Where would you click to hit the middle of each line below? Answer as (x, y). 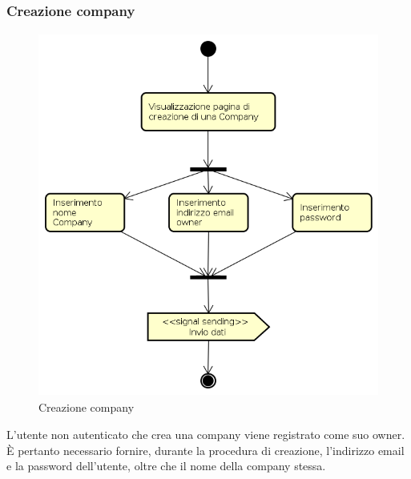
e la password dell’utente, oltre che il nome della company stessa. (166, 466)
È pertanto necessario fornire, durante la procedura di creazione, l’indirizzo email (205, 450)
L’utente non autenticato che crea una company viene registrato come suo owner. (206, 434)
